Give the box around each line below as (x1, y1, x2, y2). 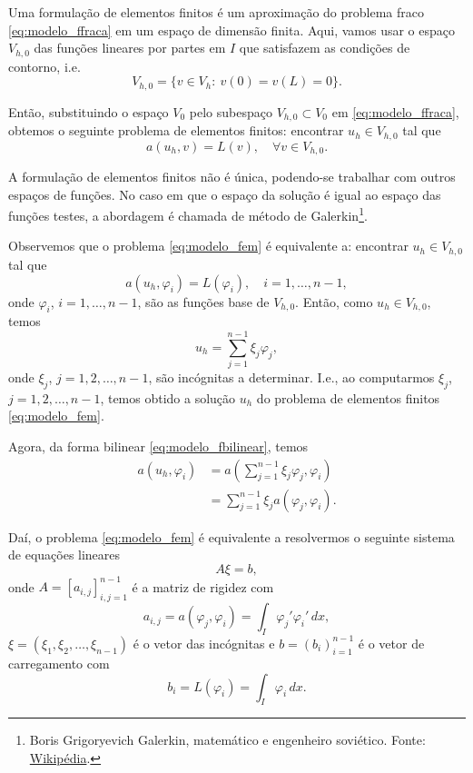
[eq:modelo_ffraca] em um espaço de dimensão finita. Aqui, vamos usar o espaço (8, 20, 455, 39)
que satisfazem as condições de (239, 38, 410, 57)
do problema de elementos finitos (256, 388, 440, 407)
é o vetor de (358, 633, 425, 652)
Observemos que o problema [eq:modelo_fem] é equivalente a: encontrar (8, 236, 409, 255)
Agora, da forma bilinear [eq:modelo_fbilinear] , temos (8, 437, 309, 456)
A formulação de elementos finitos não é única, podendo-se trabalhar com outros (8, 167, 456, 186)
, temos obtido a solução (100, 388, 236, 407)
